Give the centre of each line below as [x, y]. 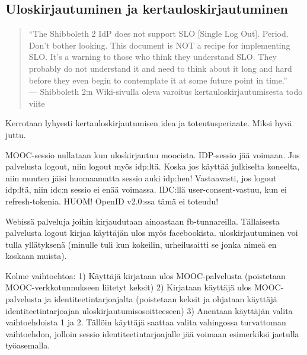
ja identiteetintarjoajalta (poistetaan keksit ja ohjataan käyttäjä [161, 299]
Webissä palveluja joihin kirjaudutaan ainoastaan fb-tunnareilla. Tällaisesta [143, 221]
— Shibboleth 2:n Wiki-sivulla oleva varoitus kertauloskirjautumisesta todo [166, 92]
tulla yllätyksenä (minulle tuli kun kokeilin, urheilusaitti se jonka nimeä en [141, 244]
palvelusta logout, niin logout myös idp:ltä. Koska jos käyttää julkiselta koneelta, [153, 166]
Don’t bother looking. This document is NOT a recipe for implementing [159, 45]
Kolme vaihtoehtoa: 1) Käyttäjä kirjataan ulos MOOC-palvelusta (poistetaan [145, 275]
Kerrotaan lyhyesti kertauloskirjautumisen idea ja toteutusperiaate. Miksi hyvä [149, 123]
